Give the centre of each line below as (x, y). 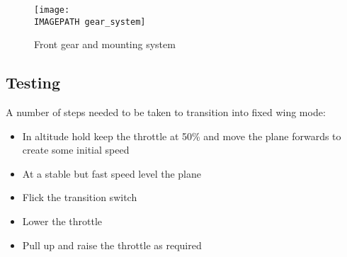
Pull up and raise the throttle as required (112, 245)
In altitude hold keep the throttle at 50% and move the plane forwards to (182, 136)
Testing (33, 82)
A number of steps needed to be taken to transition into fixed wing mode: (166, 112)
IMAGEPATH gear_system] (90, 22)
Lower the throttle (62, 221)
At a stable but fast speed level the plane (112, 173)
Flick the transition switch (80, 197)
